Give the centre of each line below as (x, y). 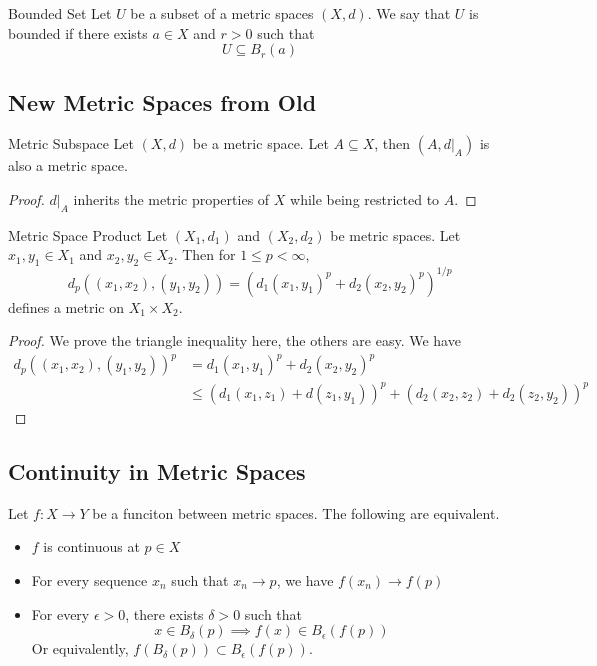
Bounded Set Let (60, 13)
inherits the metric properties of (171, 198)
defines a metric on (66, 306)
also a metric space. (68, 165)
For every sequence (89, 579)
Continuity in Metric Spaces (157, 470)
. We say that (409, 13)
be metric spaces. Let (395, 234)
